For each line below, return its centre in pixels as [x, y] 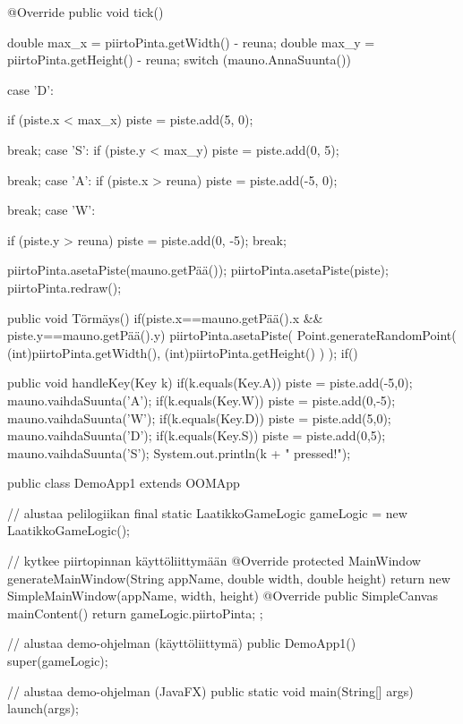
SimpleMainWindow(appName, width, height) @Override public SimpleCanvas [223, 596]
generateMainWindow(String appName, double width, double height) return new [229, 578]
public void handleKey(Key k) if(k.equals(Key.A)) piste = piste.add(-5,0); [210, 383]
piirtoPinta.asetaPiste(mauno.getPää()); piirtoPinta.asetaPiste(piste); [198, 270]
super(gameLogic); [58, 661]
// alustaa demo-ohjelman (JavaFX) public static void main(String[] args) [210, 690]
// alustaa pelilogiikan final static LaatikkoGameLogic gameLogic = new [207, 512]
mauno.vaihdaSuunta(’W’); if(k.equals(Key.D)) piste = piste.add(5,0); [199, 417]
